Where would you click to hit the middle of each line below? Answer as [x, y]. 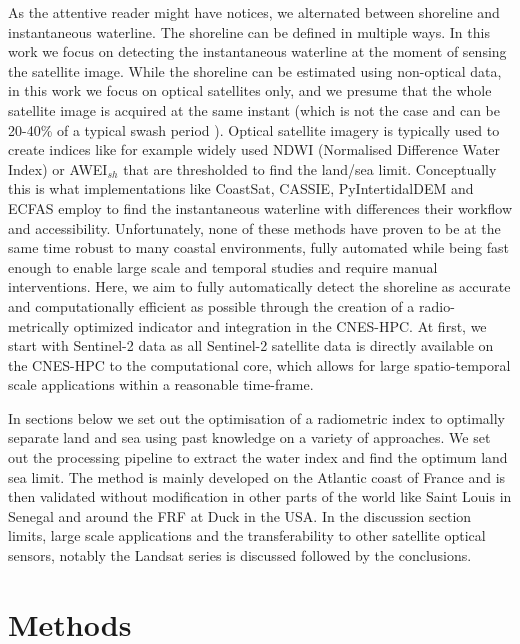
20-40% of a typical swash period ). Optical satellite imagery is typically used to [254, 129]
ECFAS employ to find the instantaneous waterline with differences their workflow [260, 207]
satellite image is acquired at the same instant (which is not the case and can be [254, 109]
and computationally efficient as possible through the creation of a [211, 305]
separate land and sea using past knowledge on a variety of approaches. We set [249, 437]
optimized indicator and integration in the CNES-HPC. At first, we [280, 325]
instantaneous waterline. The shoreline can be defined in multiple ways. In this [249, 31]
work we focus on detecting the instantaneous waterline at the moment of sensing [257, 51]
